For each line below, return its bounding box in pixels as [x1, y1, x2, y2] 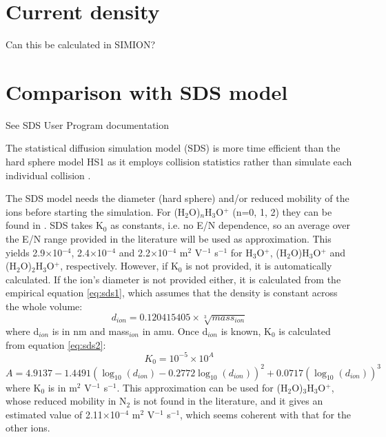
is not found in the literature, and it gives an [133, 394, 323, 408]
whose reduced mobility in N [6, 394, 127, 408]
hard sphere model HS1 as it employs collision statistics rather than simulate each [6, 154, 352, 169]
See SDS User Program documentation [6, 117, 170, 132]
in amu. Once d [142, 323, 208, 338]
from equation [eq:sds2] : [6, 337, 106, 352]
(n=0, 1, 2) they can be [232, 204, 332, 218]
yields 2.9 [6, 245, 45, 259]
